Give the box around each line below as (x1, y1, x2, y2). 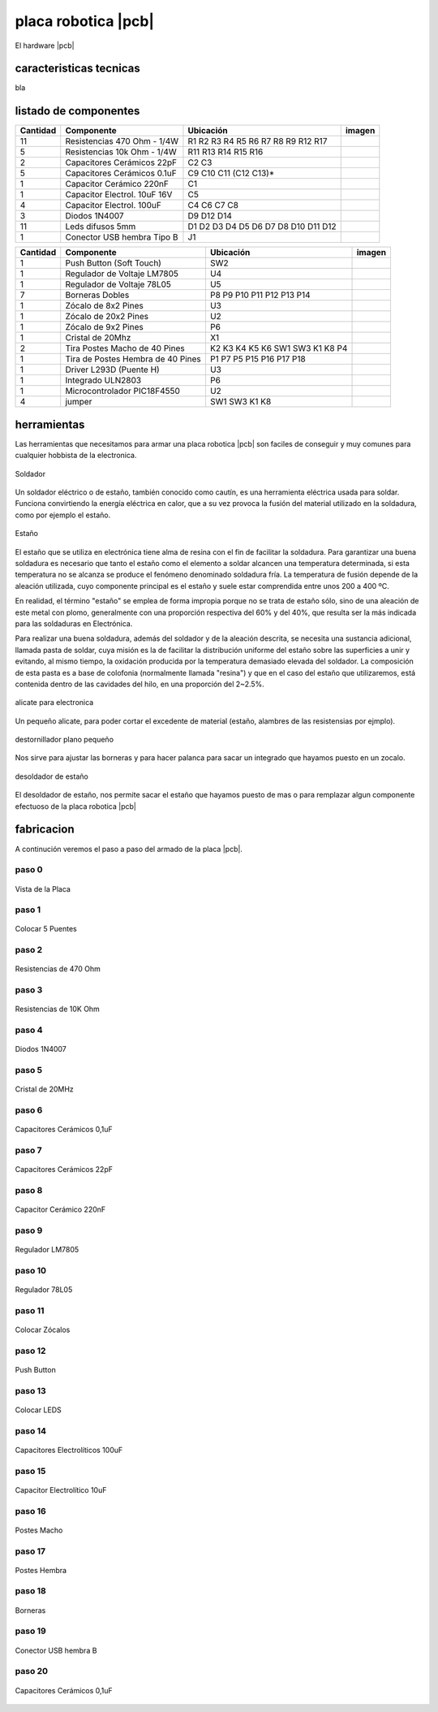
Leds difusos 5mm (65, 221, 136, 232)
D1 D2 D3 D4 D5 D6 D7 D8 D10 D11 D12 (187, 221, 337, 232)
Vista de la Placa (15, 884, 71, 893)
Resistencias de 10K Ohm (15, 1004, 101, 1014)
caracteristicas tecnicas (15, 62, 141, 76)
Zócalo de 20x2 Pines (65, 311, 149, 322)
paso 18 (15, 1585, 46, 1597)
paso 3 (15, 984, 43, 996)
